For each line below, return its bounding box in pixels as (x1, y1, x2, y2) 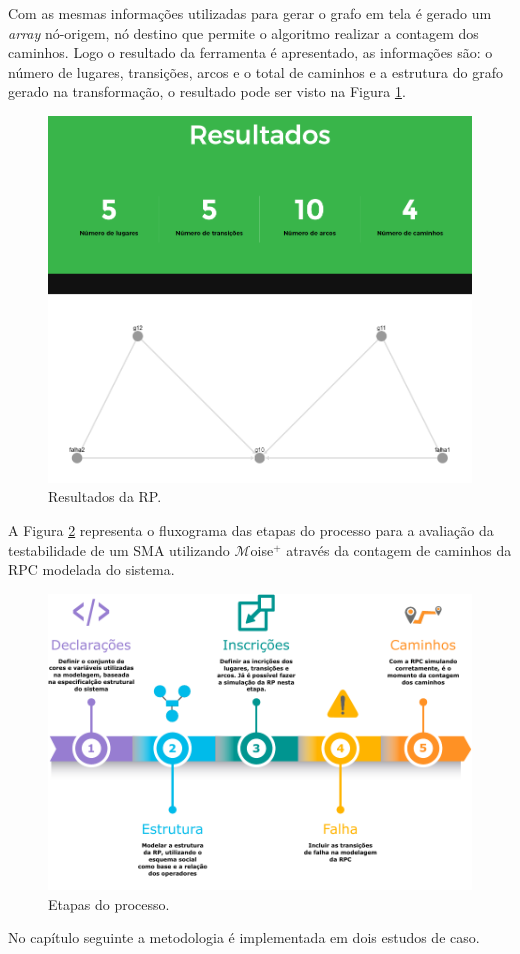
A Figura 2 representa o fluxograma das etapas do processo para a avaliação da (8, 520, 494, 541)
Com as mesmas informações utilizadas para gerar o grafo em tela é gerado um (8, 3, 492, 23)
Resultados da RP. (48, 486, 162, 507)
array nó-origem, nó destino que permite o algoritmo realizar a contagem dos (8, 22, 479, 43)
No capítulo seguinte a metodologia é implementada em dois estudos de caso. (8, 927, 480, 948)
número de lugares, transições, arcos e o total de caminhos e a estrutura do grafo (8, 61, 503, 82)
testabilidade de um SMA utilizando (8, 539, 230, 560)
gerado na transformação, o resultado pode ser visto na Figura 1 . (8, 81, 406, 102)
